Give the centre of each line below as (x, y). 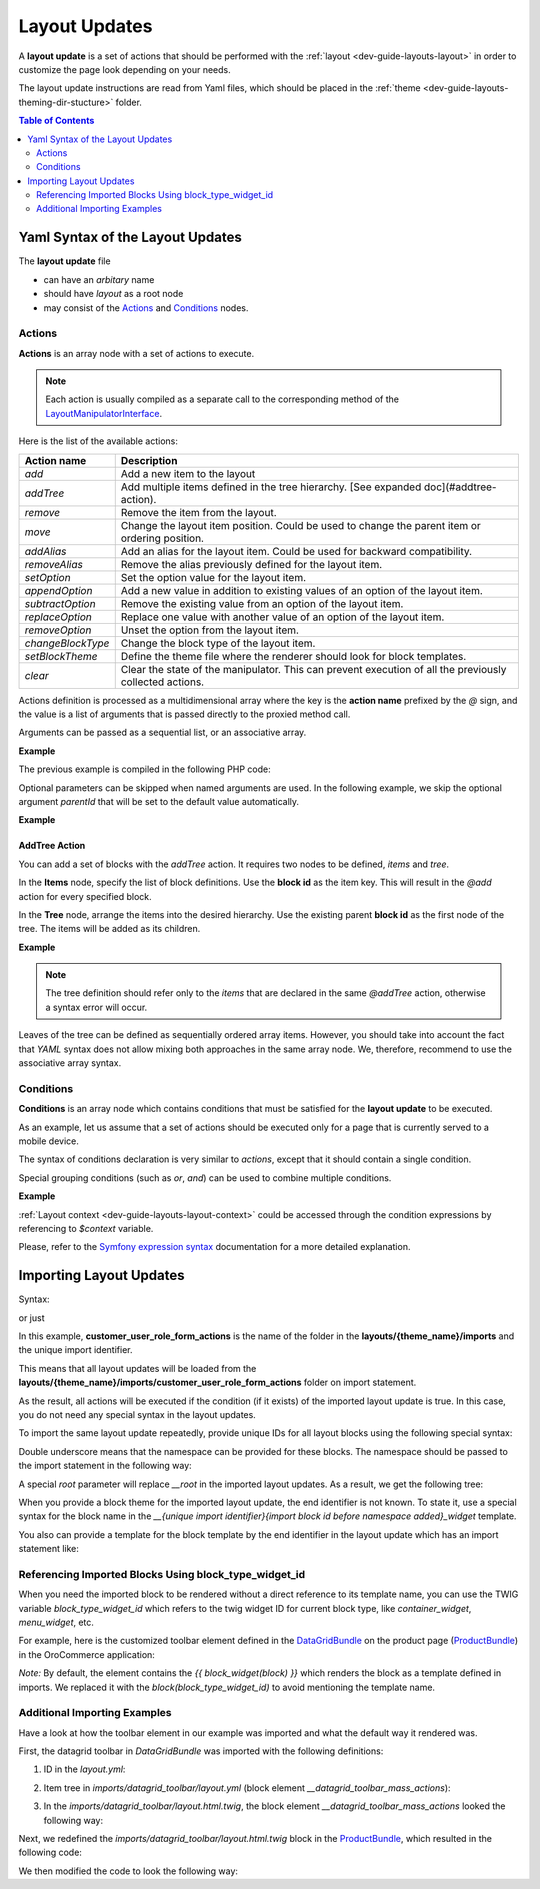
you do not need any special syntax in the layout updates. (137, 1414)
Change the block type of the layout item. (218, 643)
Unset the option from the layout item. (210, 630)
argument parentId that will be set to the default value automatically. (159, 801)
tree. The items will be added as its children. (109, 929)
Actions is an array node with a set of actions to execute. (136, 353)
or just (31, 1317)
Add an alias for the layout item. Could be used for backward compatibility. (296, 551)
